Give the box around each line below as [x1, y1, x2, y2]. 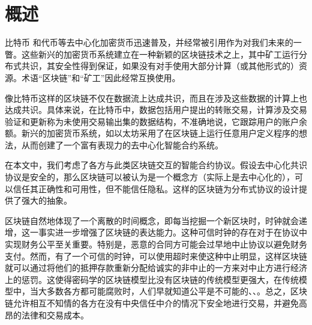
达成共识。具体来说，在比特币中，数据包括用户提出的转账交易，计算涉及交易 [5, 103, 307, 116]
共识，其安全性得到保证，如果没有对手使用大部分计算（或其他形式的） [21, 59, 299, 72]
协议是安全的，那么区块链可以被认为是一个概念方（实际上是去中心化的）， [5, 171, 295, 183]
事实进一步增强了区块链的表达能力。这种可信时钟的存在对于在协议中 [38, 226, 307, 238]
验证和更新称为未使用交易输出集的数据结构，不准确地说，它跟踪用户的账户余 [5, 115, 307, 127]
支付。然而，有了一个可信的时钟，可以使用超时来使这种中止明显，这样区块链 [5, 249, 307, 262]
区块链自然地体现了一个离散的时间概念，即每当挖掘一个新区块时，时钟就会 [5, 214, 299, 226]
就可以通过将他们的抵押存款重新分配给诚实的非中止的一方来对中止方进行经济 [5, 261, 307, 274]
